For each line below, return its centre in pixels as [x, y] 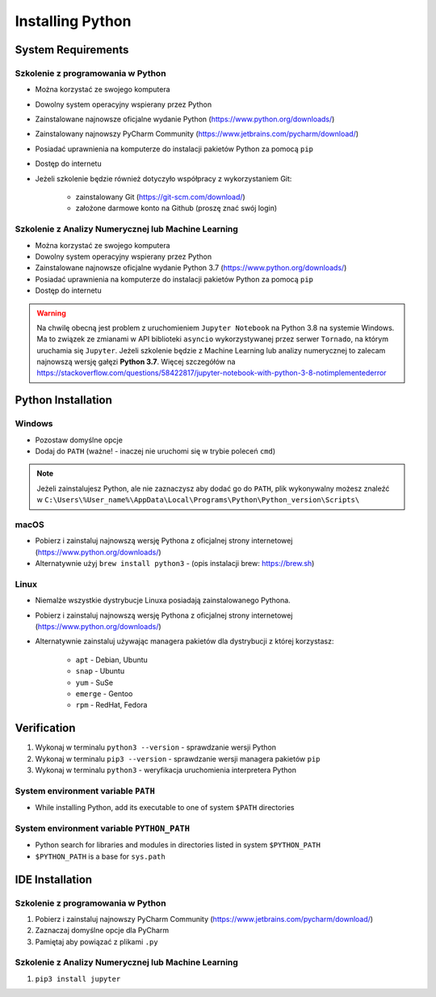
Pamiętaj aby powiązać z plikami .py [96, 941]
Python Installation [63, 400]
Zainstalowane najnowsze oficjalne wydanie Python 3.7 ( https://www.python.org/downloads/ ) [191, 268]
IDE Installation [54, 879]
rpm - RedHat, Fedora [111, 705]
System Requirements [72, 50]
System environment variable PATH [85, 791]
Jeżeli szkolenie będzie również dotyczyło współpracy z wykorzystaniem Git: [163, 179]
